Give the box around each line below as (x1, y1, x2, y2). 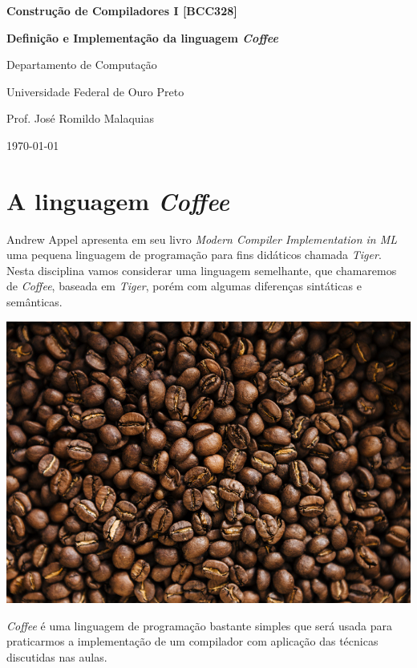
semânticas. (6, 294, 63, 310)
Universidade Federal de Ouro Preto (6, 83, 184, 99)
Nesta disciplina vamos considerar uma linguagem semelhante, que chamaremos (6, 261, 397, 278)
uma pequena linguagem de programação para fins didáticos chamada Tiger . (6, 246, 382, 263)
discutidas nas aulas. (6, 649, 107, 666)
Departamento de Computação (6, 56, 157, 73)
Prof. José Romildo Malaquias (6, 110, 154, 127)
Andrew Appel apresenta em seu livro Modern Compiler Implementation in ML (6, 230, 398, 247)
